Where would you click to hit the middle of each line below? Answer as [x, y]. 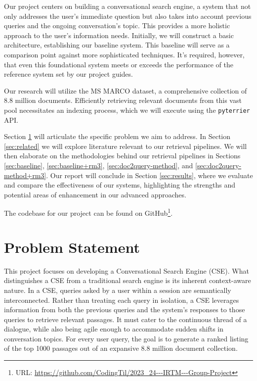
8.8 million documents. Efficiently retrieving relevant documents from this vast [123, 100]
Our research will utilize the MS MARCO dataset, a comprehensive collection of [126, 90]
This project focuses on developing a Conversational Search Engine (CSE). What [127, 270]
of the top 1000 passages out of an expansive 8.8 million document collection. [121, 348]
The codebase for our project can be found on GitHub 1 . [88, 212]
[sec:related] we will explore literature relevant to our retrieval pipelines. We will [126, 146]
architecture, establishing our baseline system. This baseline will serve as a [117, 45]
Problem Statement [72, 247]
